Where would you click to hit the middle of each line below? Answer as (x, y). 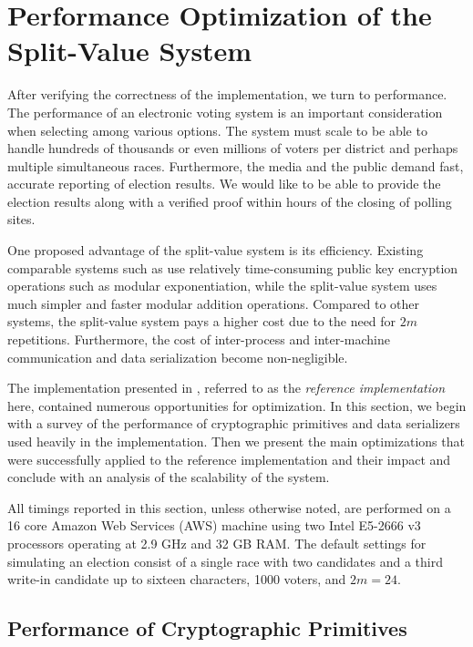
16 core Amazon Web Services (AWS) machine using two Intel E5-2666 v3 (214, 525)
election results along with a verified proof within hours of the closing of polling (230, 201)
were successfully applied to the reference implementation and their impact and (229, 459)
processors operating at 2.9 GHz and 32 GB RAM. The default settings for (217, 543)
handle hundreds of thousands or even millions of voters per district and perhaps (233, 148)
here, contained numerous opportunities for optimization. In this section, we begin (237, 405)
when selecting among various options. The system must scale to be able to (217, 130)
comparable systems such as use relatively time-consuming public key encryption (233, 267)
